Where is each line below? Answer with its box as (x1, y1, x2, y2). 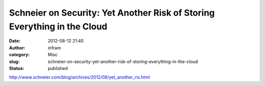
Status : (9, 65, 25, 71)
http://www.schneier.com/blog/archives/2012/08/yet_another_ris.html (9, 74, 150, 80)
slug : (9, 59, 20, 64)
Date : (9, 38, 21, 44)
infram (48, 44, 61, 51)
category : (9, 52, 30, 58)
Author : (9, 44, 26, 51)
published (48, 65, 68, 71)
